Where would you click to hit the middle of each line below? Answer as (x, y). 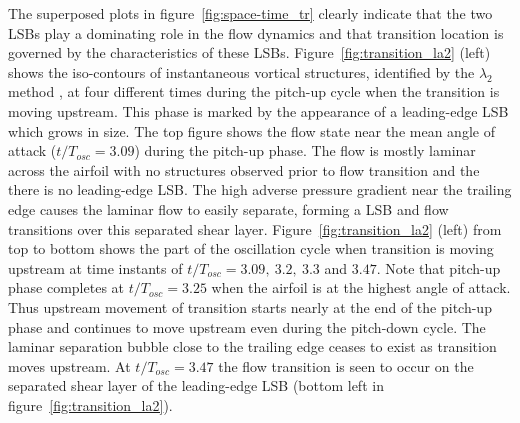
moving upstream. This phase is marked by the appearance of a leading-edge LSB (258, 110)
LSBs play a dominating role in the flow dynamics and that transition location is (256, 32)
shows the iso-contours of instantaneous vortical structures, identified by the (241, 71)
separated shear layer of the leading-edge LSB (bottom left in (196, 385)
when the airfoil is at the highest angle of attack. (361, 287)
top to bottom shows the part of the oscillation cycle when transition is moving (251, 248)
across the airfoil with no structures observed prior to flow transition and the (244, 169)
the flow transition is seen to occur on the (346, 365)
